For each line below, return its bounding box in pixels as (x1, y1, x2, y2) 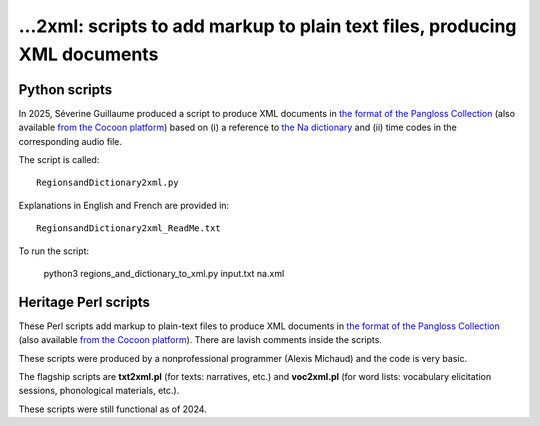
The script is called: (18, 154, 100, 166)
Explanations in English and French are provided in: (18, 199, 230, 211)
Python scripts (18, 81, 113, 98)
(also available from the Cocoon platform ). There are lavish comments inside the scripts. (18, 334, 382, 346)
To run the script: (18, 245, 90, 257)
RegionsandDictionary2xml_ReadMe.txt (36, 223, 222, 234)
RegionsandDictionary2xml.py (36, 177, 179, 189)
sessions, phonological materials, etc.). (18, 385, 180, 397)
